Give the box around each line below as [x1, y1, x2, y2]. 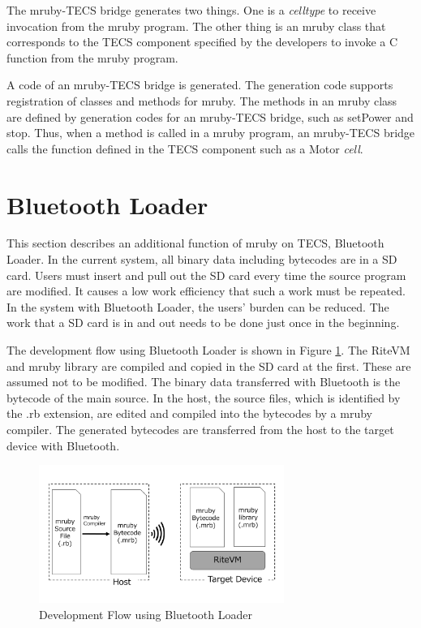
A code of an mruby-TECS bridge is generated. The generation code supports [6, 76, 393, 93]
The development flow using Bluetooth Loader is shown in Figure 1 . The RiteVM [6, 342, 410, 359]
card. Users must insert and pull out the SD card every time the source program [6, 266, 406, 283]
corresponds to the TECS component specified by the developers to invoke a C [6, 33, 398, 50]
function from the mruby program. [6, 49, 178, 66]
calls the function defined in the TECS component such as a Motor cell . [6, 140, 363, 157]
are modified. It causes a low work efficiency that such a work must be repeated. [6, 282, 406, 299]
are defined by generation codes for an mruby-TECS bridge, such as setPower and [6, 108, 414, 125]
